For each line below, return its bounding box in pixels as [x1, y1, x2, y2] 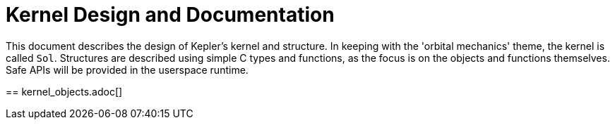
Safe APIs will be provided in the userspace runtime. [6, 63, 249, 76]
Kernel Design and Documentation [6, 3, 335, 27]
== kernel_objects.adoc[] [6, 85, 123, 98]
